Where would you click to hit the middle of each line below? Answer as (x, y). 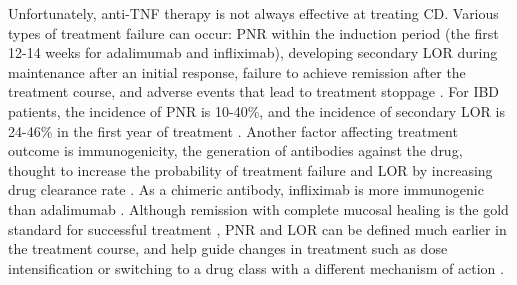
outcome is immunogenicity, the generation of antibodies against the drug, (235, 150)
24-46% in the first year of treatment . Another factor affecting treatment (233, 130)
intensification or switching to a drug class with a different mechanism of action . (256, 267)
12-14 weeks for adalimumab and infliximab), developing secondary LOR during (253, 52)
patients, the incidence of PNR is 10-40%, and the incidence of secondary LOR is (256, 110)
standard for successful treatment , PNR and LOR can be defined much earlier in (257, 228)
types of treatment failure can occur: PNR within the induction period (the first (253, 32)
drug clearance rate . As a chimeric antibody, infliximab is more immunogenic (246, 189)
